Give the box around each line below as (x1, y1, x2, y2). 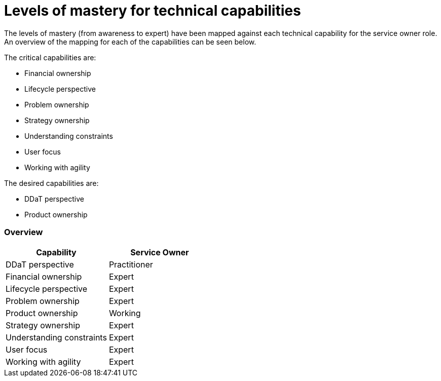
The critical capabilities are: (4, 53, 96, 62)
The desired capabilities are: (4, 178, 99, 187)
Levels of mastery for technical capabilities (4, 2, 301, 19)
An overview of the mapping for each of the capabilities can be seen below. (4, 37, 256, 46)
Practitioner (108, 259, 153, 270)
